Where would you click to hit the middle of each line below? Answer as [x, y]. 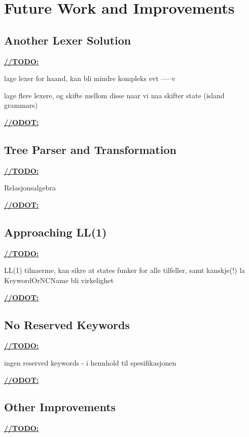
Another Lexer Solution [68, 40]
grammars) [21, 105]
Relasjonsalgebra [30, 188]
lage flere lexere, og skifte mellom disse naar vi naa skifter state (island [114, 95]
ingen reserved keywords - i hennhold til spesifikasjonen [90, 362]
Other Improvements [60, 407]
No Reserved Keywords [67, 324]
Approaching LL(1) [56, 232]
